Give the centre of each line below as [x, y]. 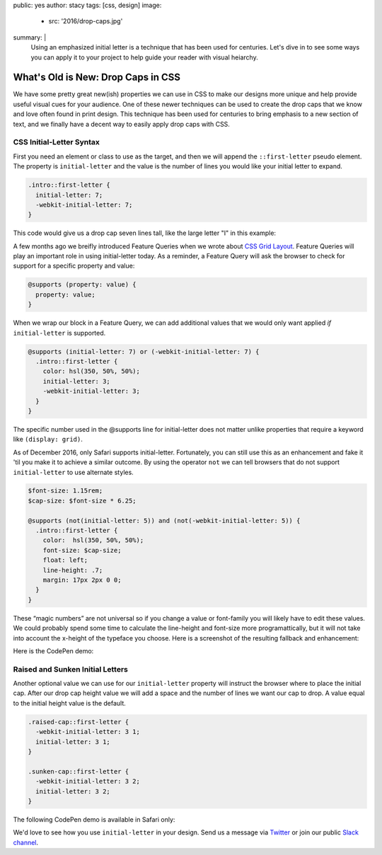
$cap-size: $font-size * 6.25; [82, 500]
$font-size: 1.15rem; [65, 491]
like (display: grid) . [48, 440]
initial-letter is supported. [59, 333]
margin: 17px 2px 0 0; [82, 580]
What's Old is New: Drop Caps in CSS [97, 78]
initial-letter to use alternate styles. [73, 472]
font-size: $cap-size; [82, 550]
